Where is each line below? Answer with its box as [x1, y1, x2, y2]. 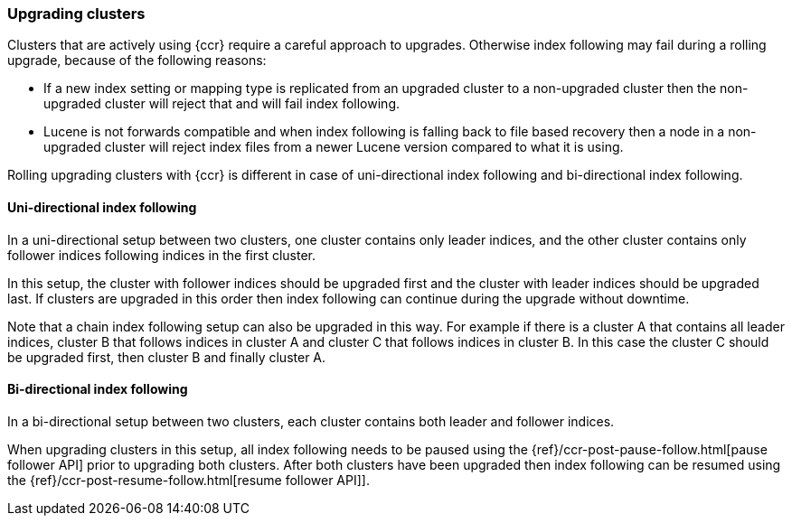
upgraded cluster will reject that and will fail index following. [43, 96, 400, 112]
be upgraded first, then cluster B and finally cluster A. [7, 349, 326, 365]
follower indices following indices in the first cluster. [7, 247, 316, 263]
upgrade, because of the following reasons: [7, 52, 267, 69]
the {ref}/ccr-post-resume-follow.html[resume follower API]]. [7, 472, 370, 488]
